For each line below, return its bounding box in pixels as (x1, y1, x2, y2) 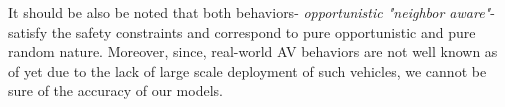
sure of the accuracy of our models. (8, 80, 223, 101)
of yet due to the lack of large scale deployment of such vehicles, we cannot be (8, 60, 487, 81)
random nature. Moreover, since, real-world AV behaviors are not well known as (8, 41, 498, 62)
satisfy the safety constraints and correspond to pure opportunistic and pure (8, 21, 476, 42)
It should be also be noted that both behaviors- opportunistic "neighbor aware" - (8, 2, 495, 22)
